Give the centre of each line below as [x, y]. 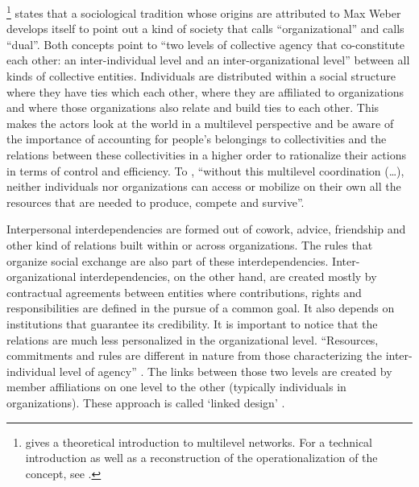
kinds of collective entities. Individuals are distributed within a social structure [201, 76]
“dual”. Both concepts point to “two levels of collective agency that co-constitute [205, 44]
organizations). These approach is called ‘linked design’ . [146, 402]
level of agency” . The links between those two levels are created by [226, 371]
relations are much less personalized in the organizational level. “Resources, [193, 339]
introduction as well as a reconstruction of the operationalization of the [201, 458]
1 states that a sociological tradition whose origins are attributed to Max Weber [204, 12]
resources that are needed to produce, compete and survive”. [156, 202]
